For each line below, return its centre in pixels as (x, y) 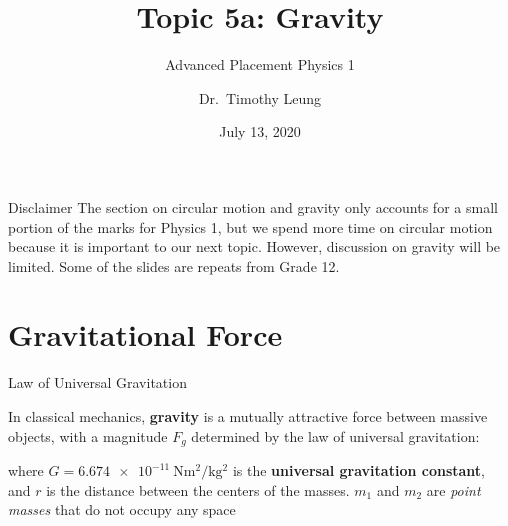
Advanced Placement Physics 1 (260, 64)
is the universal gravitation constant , (358, 470)
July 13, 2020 (260, 131)
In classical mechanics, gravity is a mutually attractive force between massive (248, 416)
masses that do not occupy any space (122, 509)
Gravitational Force (145, 334)
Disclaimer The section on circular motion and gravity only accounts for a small (253, 206)
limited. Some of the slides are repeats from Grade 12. (174, 265)
